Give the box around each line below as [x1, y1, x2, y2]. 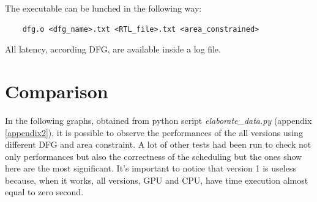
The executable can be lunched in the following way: [5, 2, 202, 14]
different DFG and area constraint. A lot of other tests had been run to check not [5, 138, 311, 151]
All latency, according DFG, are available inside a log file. [5, 43, 221, 56]
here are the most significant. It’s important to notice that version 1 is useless [5, 162, 296, 175]
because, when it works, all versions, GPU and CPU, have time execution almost [5, 173, 308, 186]
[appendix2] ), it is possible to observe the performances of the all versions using [5, 126, 303, 139]
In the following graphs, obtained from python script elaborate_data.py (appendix [5, 114, 312, 126]
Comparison [5, 78, 108, 103]
